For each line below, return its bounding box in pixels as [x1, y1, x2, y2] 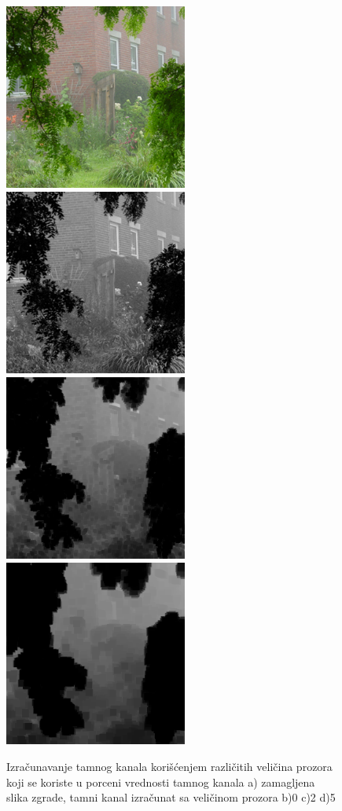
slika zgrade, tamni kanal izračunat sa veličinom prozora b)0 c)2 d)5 [6, 789, 336, 805]
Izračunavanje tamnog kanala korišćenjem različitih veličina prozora [6, 758, 333, 774]
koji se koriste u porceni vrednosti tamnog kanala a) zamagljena [6, 773, 315, 790]
